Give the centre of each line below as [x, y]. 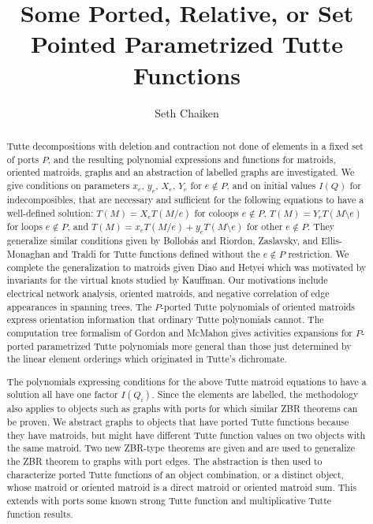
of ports [23, 159]
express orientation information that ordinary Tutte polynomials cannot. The [165, 320]
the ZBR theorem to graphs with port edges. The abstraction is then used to [164, 461]
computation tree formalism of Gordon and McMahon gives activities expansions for [180, 332]
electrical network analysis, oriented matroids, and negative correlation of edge [168, 293]
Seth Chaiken [187, 112]
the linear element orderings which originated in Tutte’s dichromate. [147, 359]
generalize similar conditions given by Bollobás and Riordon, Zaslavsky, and [162, 241]
